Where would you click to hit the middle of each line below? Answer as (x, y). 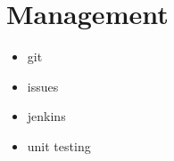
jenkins (46, 116)
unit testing (59, 145)
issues (43, 86)
